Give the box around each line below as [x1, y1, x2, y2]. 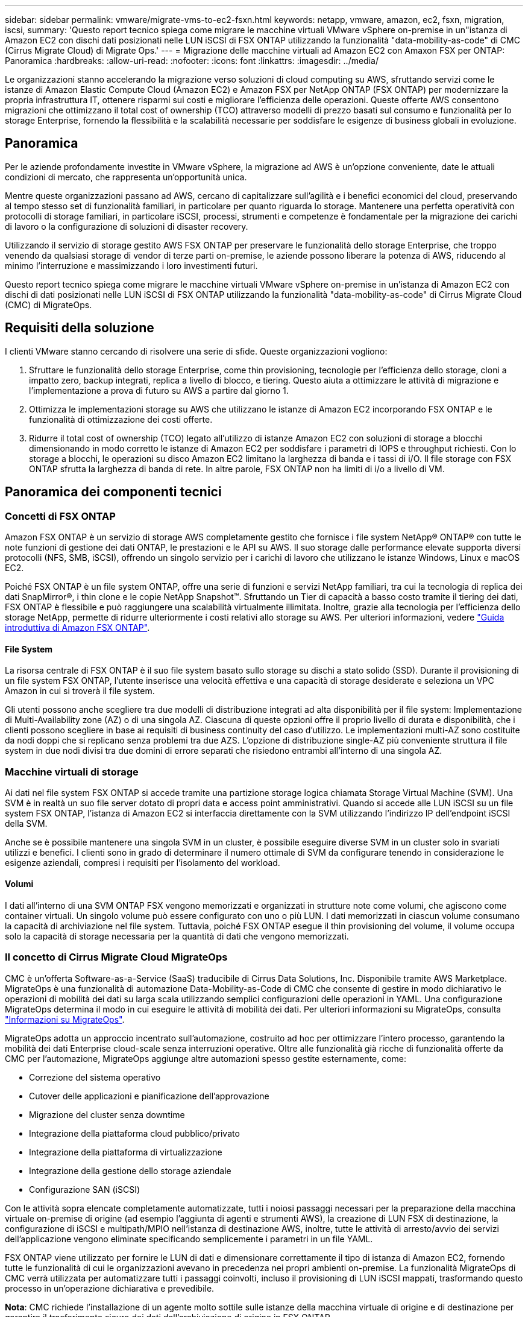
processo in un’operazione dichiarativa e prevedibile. [5, 1283, 215, 1293]
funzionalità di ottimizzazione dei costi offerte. [29, 414, 213, 425]
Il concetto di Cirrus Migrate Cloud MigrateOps [5, 951, 228, 964]
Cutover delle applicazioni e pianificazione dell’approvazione [29, 1090, 269, 1101]
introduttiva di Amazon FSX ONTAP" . [5, 622, 150, 633]
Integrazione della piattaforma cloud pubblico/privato [29, 1128, 240, 1139]
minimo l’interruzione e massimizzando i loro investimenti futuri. [5, 260, 258, 271]
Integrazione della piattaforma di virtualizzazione [29, 1146, 222, 1157]
